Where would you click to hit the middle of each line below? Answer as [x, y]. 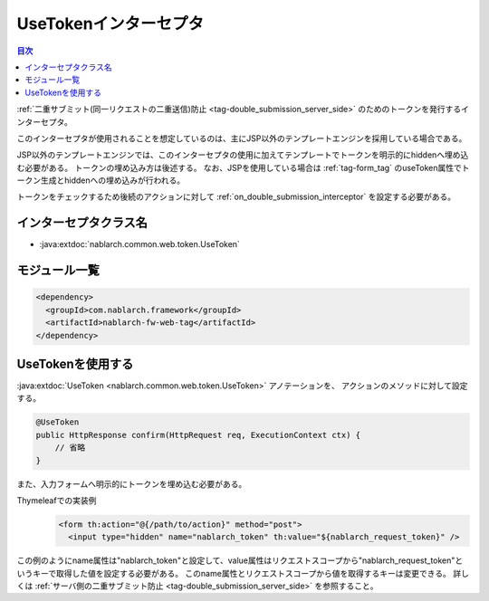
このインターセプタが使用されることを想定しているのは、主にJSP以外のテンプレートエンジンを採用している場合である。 [242, 138]
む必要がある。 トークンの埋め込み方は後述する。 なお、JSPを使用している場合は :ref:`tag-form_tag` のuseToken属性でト [243, 167]
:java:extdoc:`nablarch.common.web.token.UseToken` [139, 244]
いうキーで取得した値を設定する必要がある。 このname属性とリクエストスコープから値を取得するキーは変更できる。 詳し [243, 573]
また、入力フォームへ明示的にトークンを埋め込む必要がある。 [132, 483]
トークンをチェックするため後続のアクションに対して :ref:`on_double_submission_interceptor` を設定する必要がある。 [236, 197]
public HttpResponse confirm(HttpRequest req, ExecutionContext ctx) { [198, 435]
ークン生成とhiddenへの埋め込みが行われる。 [101, 180]
